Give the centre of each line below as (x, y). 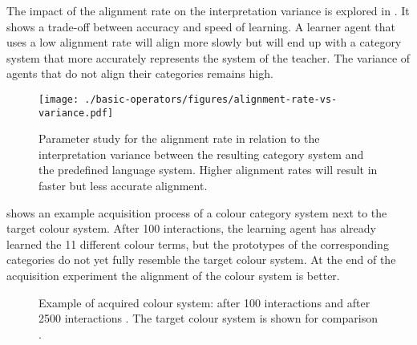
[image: (59, 99)
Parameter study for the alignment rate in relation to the (179, 138)
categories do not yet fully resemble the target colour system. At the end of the (201, 260)
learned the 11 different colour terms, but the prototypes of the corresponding (198, 244)
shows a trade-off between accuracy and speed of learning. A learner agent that (201, 26)
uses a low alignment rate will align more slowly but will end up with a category (204, 42)
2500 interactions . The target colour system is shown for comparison (208, 318)
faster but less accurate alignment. (123, 186)
